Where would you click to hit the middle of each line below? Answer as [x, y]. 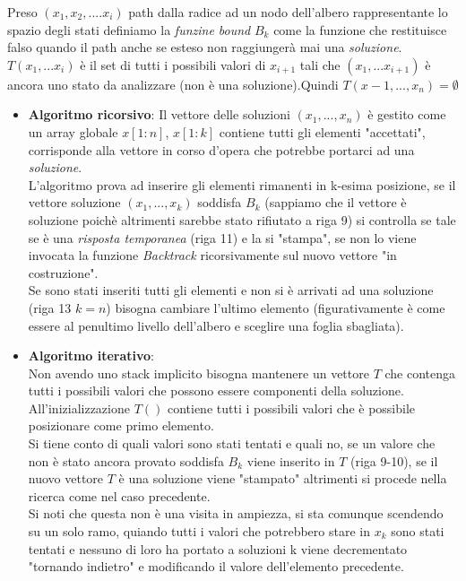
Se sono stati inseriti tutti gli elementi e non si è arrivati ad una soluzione [231, 290]
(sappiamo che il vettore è [336, 202]
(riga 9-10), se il [394, 460]
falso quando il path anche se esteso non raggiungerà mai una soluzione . [205, 47]
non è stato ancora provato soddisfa [126, 460]
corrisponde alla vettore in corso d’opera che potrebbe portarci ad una [221, 149]
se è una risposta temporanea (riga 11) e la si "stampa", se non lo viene [222, 237]
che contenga [420, 373]
